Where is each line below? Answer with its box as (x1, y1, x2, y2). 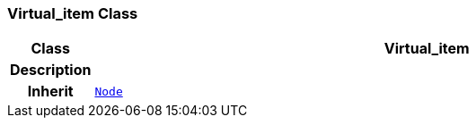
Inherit (27, 82, 74, 101)
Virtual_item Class (7, 4, 138, 22)
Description (10, 61, 92, 79)
